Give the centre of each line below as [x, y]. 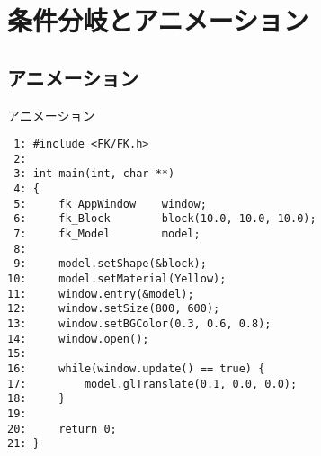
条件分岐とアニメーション [158, 20]
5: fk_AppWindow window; [110, 204]
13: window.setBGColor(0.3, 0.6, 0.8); [139, 324]
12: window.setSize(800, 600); [114, 309]
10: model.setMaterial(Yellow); [117, 279]
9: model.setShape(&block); [110, 264]
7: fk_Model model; [107, 234]
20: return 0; [62, 429]
